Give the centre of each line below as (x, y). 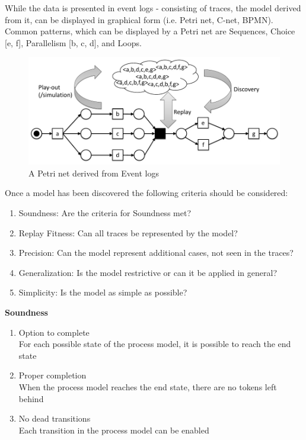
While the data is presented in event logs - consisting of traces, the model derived (153, 8)
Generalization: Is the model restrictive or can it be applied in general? (148, 272)
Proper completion (52, 375)
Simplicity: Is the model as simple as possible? (103, 292)
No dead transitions (55, 418)
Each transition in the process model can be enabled (114, 430)
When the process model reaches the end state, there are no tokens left (148, 386)
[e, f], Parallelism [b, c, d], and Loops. (73, 42)
